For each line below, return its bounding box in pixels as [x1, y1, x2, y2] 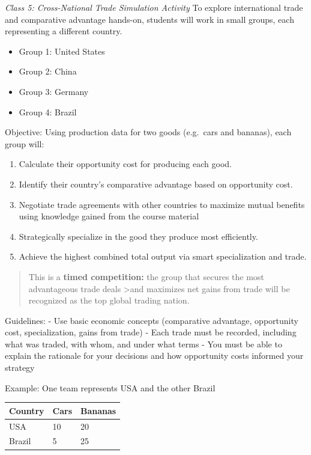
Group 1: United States [19, 44, 105, 57]
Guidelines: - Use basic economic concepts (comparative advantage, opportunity [5, 314, 298, 326]
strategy [5, 361, 35, 374]
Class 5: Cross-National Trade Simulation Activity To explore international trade [5, 1, 303, 13]
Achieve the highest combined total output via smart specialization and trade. [19, 250, 307, 263]
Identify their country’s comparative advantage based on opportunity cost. [19, 177, 293, 190]
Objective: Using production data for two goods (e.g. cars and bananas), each [5, 126, 292, 138]
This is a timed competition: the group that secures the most [28, 270, 264, 282]
